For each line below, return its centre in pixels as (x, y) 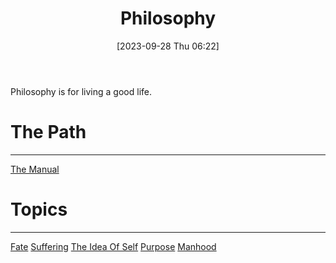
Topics (39, 209)
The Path (48, 132)
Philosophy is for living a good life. (81, 91)
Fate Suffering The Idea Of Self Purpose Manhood (113, 246)
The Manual (35, 169)
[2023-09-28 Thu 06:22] (168, 46)
